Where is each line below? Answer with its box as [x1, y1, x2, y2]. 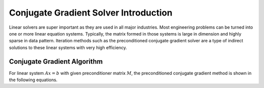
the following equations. [9, 77, 58, 83]
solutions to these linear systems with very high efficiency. [9, 44, 127, 51]
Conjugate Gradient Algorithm [9, 57, 103, 66]
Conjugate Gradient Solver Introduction [9, 7, 173, 18]
